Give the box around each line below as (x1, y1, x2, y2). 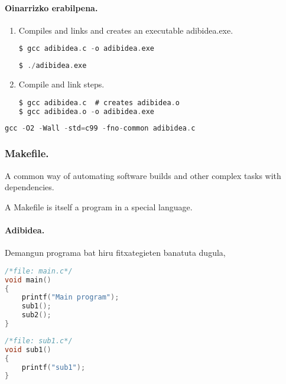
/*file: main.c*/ (5, 266, 73, 275)
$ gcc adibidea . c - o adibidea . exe (18, 44, 154, 53)
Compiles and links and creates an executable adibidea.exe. (18, 24, 233, 36)
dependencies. (5, 181, 54, 193)
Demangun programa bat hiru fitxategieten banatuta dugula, (5, 246, 226, 259)
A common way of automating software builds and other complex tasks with (5, 169, 281, 181)
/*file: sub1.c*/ (5, 336, 73, 345)
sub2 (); (21, 311, 51, 320)
